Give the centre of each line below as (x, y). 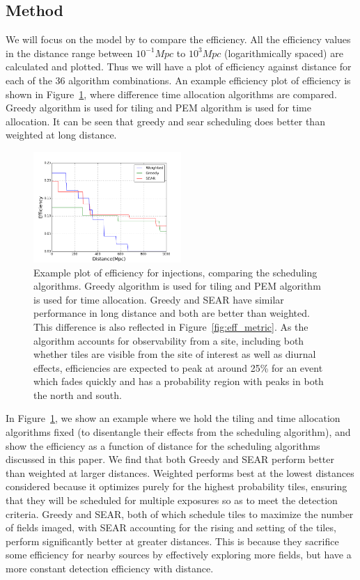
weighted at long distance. (61, 135)
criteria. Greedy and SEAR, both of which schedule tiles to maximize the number (180, 514)
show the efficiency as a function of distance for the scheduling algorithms (163, 445)
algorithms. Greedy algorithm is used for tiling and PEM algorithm (177, 286)
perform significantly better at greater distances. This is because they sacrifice (172, 541)
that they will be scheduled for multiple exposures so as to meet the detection (172, 500)
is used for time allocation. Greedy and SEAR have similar (159, 299)
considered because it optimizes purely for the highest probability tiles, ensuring (177, 486)
